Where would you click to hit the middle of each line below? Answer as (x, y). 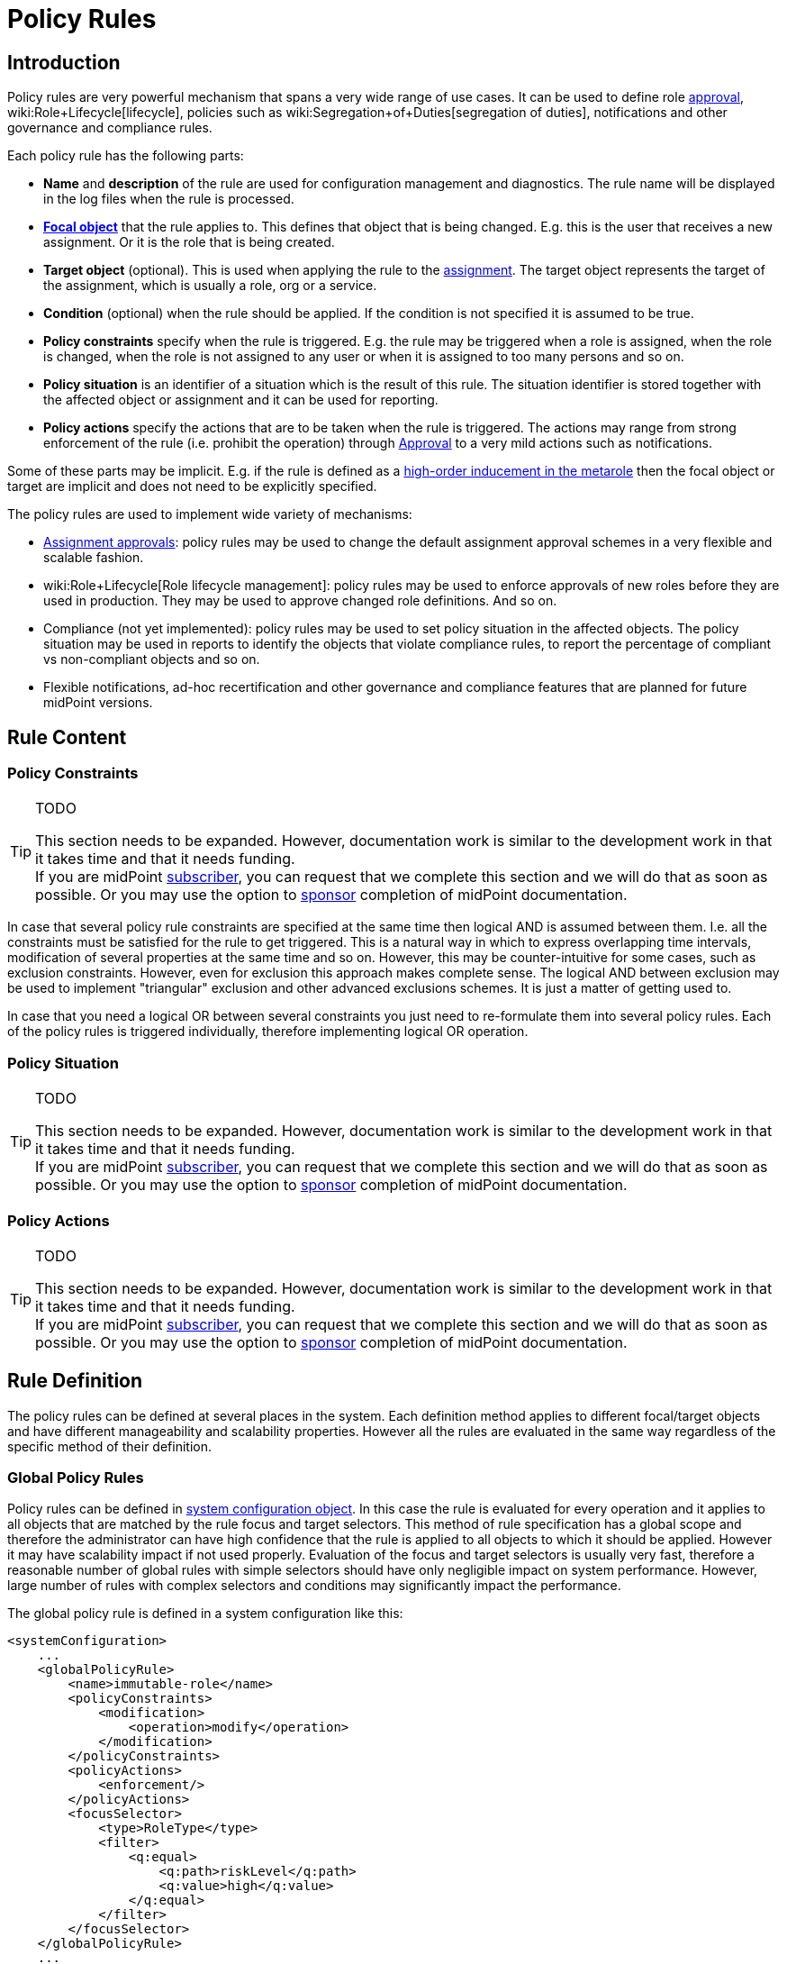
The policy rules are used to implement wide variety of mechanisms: (210, 514)
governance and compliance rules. (110, 128)
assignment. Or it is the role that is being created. (189, 242)
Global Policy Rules (76, 1478)
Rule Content (67, 737)
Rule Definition (75, 1381)
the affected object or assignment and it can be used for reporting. (241, 400)
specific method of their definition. (109, 1446)
